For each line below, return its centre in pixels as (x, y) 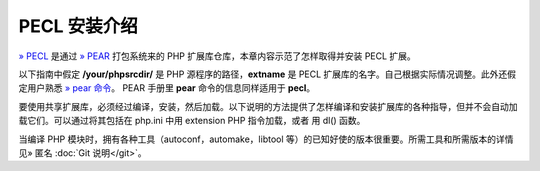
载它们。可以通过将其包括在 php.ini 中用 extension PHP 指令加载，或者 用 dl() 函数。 (192, 121)
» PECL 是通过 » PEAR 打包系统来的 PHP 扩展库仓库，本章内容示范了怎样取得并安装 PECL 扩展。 (217, 56)
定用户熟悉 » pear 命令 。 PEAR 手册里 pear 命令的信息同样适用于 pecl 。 (167, 88)
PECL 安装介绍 (78, 26)
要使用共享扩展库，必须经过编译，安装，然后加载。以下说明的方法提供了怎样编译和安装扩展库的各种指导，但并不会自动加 (268, 106)
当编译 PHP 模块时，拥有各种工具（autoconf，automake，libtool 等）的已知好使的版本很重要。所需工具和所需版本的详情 (266, 139)
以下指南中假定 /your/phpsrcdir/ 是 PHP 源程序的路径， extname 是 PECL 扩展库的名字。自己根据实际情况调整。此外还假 (267, 74)
